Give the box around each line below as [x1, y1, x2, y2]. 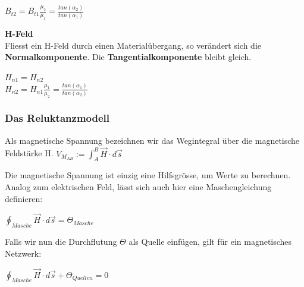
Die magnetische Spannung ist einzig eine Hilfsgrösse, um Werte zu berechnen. [5, 169, 291, 181]
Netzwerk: [5, 247, 42, 259]
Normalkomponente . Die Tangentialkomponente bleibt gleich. [5, 51, 252, 63]
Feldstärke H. [5, 147, 54, 159]
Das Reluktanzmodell [5, 111, 109, 125]
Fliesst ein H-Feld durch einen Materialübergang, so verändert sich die [5, 39, 262, 51]
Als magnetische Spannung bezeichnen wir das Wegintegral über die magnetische [5, 134, 300, 146]
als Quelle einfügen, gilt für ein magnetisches [129, 235, 292, 248]
